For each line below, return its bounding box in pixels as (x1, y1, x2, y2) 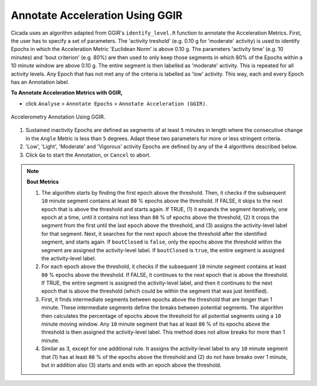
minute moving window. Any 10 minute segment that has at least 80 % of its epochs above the (41, 320, 270, 328)
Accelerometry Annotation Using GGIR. (11, 113, 106, 120)
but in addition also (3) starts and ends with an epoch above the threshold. (41, 361, 222, 368)
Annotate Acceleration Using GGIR (11, 9, 183, 22)
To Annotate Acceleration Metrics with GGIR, (11, 89, 123, 96)
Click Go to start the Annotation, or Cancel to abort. (25, 151, 151, 158)
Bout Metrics (26, 178, 59, 185)
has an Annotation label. (11, 78, 70, 85)
